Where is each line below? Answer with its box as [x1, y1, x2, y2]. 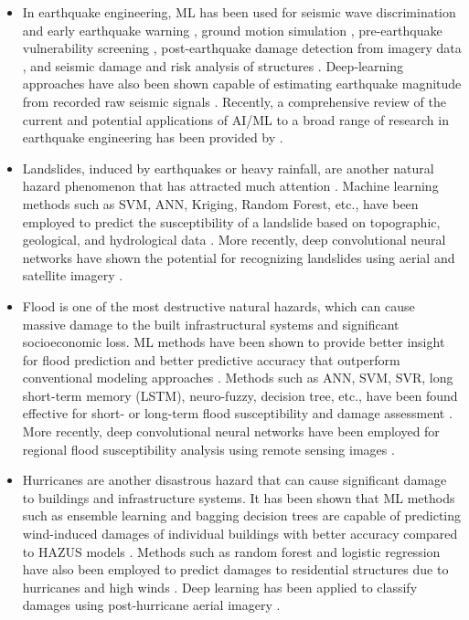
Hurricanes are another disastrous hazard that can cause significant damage [22, 470, 447, 489]
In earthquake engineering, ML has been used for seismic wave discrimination [22, 3, 456, 21]
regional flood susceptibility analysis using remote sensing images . [22, 439, 395, 458]
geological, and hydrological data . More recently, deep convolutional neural [22, 230, 446, 249]
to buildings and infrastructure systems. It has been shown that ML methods [22, 488, 455, 507]
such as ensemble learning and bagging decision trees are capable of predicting [22, 506, 462, 525]
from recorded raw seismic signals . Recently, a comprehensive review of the [22, 91, 446, 110]
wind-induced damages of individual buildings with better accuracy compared [22, 524, 458, 543]
